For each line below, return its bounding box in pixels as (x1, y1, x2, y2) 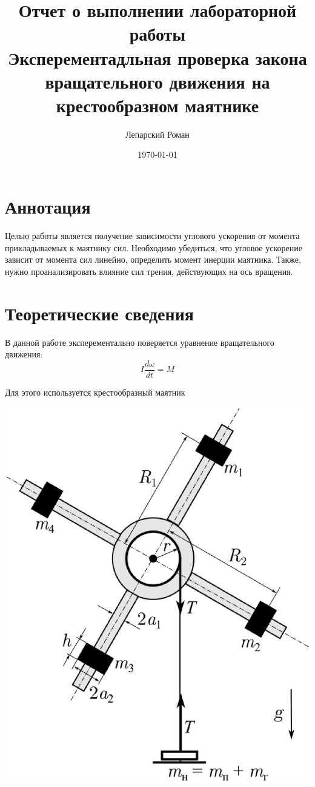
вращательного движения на (45, 69, 270, 93)
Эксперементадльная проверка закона (8, 45, 307, 70)
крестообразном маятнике (56, 92, 259, 117)
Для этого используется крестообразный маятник (5, 385, 185, 398)
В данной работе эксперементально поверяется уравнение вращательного (5, 336, 274, 348)
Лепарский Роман (125, 127, 190, 140)
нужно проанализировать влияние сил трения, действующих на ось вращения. (5, 265, 293, 277)
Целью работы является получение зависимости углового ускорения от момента (5, 229, 300, 242)
